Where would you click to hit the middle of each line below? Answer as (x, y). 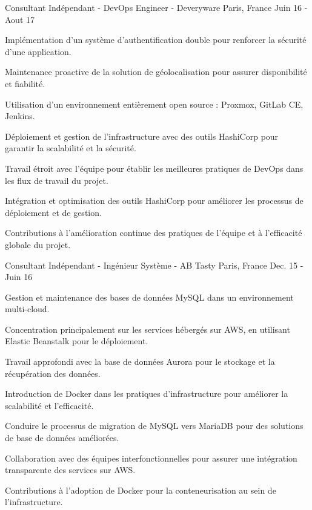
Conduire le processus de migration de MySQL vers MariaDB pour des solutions (154, 426)
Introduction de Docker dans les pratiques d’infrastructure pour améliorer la (147, 394)
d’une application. (38, 51)
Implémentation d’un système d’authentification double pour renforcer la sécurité (156, 40)
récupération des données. (53, 373)
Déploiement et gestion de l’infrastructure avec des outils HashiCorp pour (142, 136)
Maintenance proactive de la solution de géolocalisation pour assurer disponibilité (156, 72)
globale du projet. (38, 244)
